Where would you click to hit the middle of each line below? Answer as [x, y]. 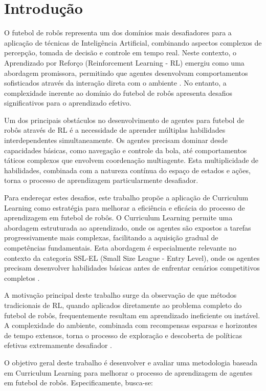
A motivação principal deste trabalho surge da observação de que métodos [120, 295]
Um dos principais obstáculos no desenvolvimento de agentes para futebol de [124, 120]
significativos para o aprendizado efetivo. [68, 103]
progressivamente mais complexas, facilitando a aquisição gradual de [111, 238]
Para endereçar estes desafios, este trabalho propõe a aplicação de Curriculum [126, 198]
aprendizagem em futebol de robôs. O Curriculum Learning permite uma [118, 218]
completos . [22, 277]
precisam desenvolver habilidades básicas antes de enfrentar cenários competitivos [132, 268]
